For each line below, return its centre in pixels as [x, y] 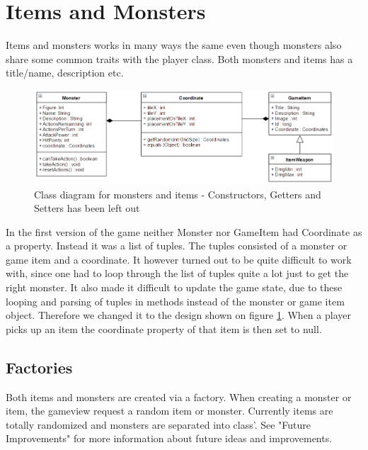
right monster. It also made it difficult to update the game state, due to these [174, 287]
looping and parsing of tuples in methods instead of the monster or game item [175, 301]
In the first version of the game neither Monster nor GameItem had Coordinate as [184, 231]
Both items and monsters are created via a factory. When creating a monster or [179, 396]
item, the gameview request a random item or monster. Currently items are [169, 411]
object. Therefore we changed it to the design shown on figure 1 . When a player [178, 315]
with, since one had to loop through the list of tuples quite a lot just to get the [177, 273]
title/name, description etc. [65, 73]
